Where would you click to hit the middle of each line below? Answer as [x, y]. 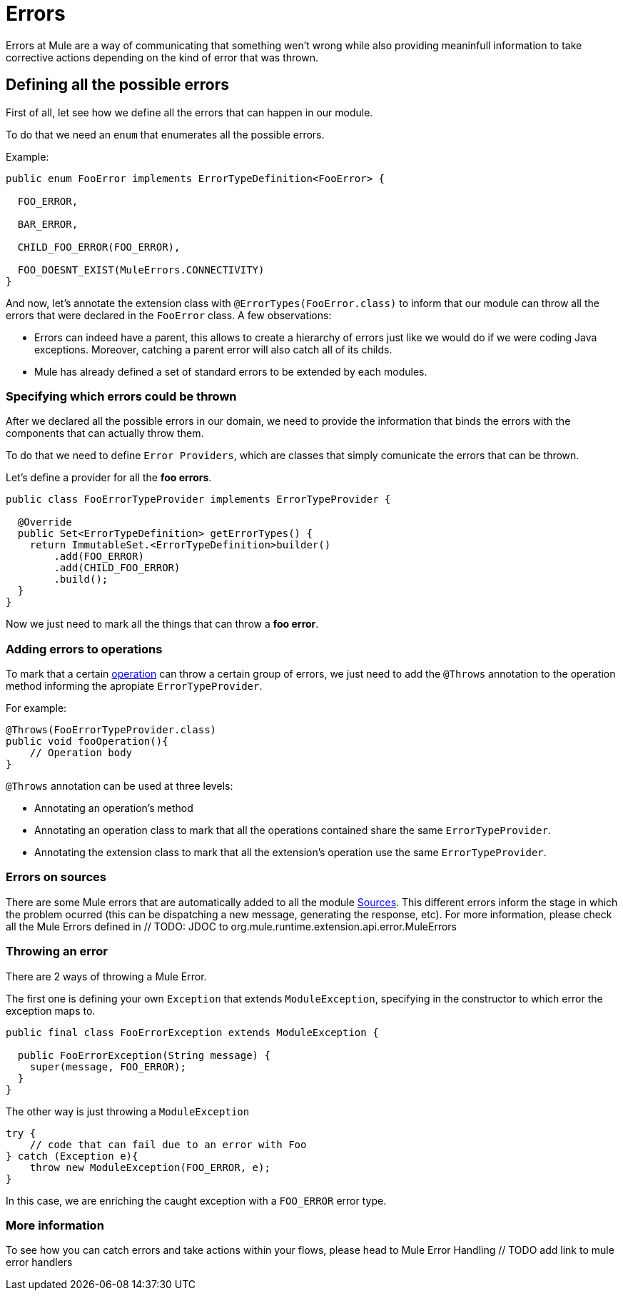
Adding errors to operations [84, 649]
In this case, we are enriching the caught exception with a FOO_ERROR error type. [196, 1200]
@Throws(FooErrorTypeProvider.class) [111, 730]
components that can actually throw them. [105, 433]
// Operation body [81, 753]
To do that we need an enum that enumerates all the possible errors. [165, 134]
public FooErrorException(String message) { [144, 1055]
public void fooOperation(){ [87, 742]
